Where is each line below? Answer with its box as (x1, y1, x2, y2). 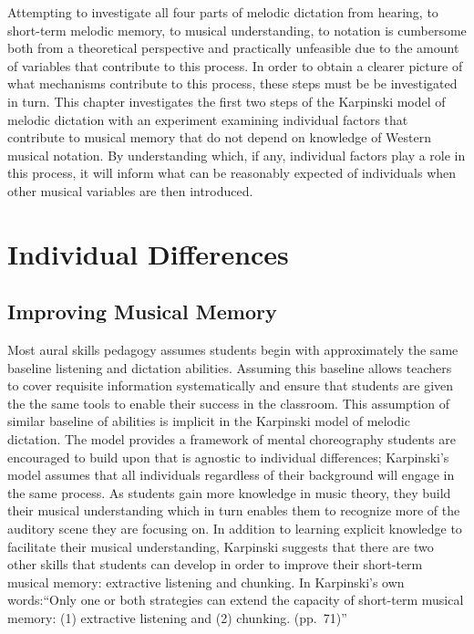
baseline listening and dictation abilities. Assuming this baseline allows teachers (7, 358, 452, 377)
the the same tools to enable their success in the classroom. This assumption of (7, 393, 449, 412)
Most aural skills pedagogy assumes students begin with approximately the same (7, 340, 459, 359)
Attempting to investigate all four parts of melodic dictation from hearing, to (7, 3, 438, 21)
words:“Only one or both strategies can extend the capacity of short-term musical (7, 590, 464, 609)
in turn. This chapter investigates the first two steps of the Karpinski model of (7, 91, 446, 110)
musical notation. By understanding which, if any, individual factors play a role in (7, 145, 466, 164)
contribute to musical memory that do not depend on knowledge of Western (7, 128, 431, 147)
